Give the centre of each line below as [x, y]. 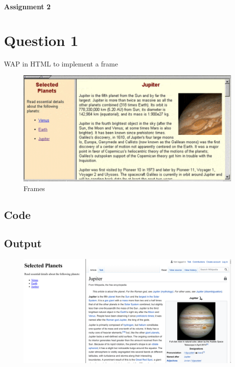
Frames [34, 188]
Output [23, 243]
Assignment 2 [27, 6]
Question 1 [41, 40]
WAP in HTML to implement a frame [61, 63]
